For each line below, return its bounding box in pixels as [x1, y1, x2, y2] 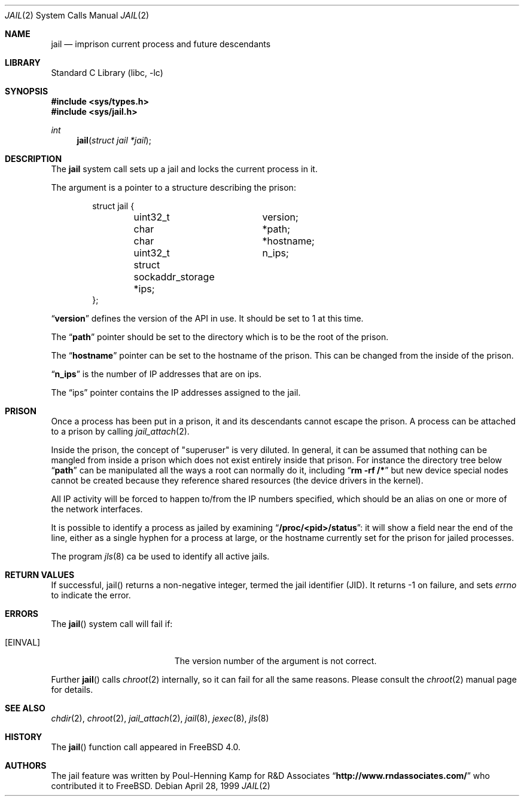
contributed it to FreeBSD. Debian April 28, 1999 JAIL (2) [51, 781, 270, 791]
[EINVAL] [5, 637, 41, 647]
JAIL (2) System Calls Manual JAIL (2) [5, 10, 150, 20]
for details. [51, 684, 93, 695]
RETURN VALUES [5, 570, 75, 580]
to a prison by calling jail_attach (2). [51, 426, 190, 436]
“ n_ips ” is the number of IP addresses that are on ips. [51, 369, 262, 379]
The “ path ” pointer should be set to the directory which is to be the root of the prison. [51, 332, 389, 342]
